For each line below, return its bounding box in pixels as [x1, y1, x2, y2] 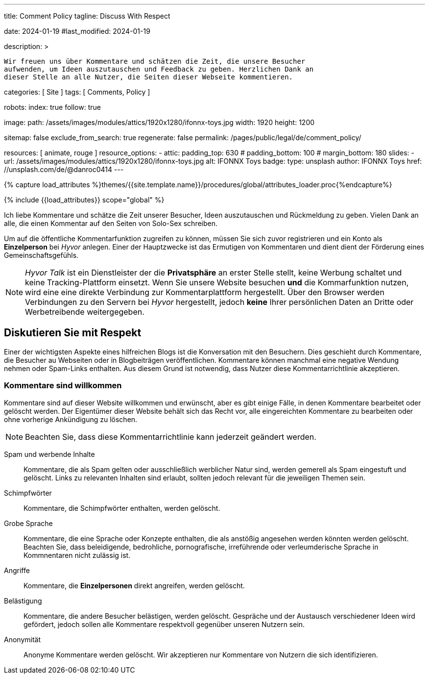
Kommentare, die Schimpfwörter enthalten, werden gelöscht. [24, 503, 220, 512]
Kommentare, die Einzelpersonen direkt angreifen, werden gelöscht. [24, 581, 245, 590]
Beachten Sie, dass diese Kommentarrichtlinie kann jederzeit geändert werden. [25, 431, 316, 442]
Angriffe [4, 566, 30, 575]
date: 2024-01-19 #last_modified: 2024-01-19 [4, 27, 150, 35]
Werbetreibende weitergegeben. [25, 307, 144, 317]
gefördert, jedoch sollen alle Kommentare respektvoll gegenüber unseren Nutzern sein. [24, 620, 305, 628]
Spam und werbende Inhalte [4, 450, 95, 458]
